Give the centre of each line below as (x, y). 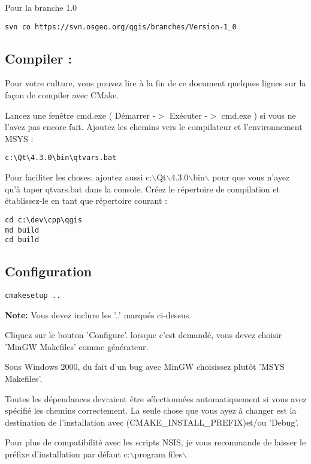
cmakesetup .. (33, 296)
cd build (22, 240)
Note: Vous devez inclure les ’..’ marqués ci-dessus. (98, 314)
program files (158, 454)
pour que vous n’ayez (251, 177)
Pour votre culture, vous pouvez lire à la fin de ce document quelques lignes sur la (155, 83)
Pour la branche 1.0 (41, 7)
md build (22, 230)
